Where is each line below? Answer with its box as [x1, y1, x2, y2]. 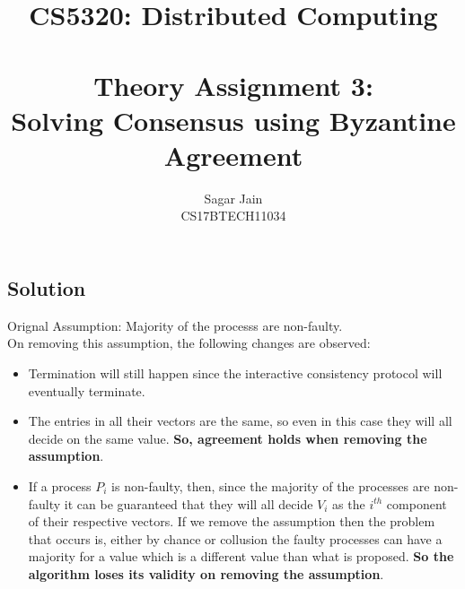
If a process [28, 477, 92, 496]
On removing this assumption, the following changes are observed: [7, 333, 371, 352]
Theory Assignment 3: [93, 66, 373, 103]
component [386, 494, 447, 513]
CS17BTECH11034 [180, 206, 286, 225]
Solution [7, 274, 86, 302]
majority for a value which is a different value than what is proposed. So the [28, 547, 454, 566]
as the [332, 494, 365, 513]
